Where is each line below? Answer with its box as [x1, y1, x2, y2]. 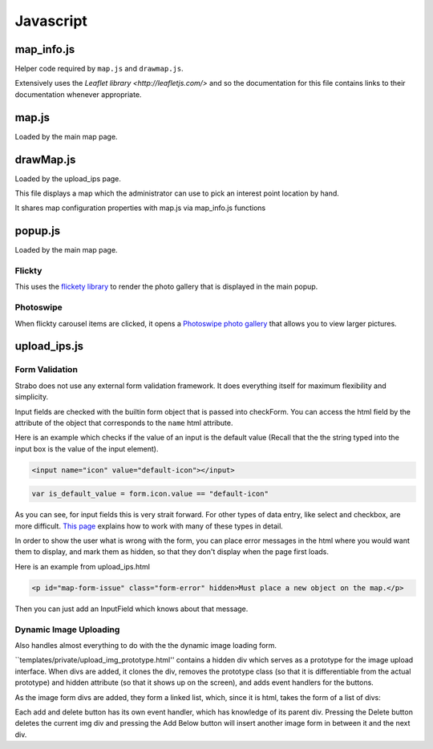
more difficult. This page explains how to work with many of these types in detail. [14, 521, 284, 531]
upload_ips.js [14, 339, 84, 353]
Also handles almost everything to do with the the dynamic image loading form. [14, 640, 277, 650]
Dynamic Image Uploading [14, 624, 120, 635]
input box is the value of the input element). [14, 443, 160, 453]
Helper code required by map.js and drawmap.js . [14, 64, 184, 74]
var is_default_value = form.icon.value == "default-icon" [31, 489, 269, 499]
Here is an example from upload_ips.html [14, 561, 150, 571]
